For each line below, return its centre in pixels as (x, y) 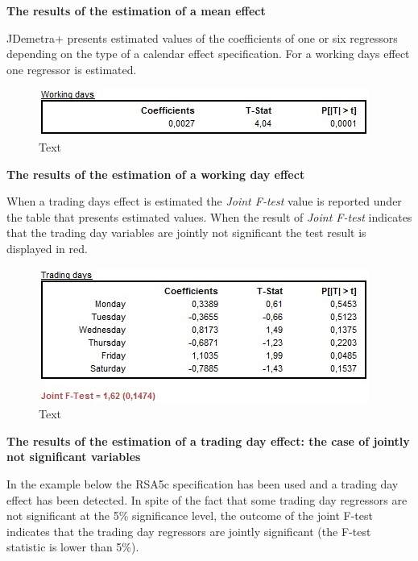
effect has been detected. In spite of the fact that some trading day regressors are (207, 499)
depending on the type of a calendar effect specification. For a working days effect (208, 54)
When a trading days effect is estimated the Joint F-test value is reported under (204, 201)
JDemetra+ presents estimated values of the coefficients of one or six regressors (202, 37)
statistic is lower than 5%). (73, 547)
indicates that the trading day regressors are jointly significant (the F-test (189, 531)
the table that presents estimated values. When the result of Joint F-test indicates (209, 216)
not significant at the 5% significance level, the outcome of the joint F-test (190, 515)
